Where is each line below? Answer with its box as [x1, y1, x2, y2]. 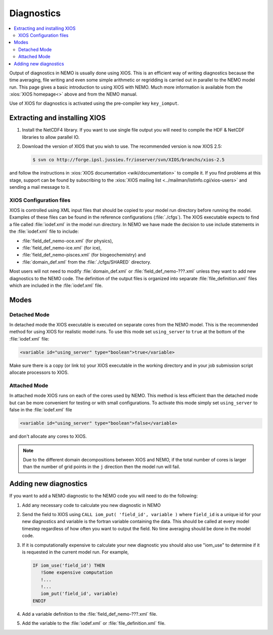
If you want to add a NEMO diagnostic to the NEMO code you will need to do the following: [9, 493, 198, 499]
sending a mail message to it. [9, 184, 70, 190]
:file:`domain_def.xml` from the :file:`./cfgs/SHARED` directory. [22, 259, 151, 265]
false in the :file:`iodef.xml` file [9, 407, 72, 413]
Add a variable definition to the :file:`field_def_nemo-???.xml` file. [22, 611, 158, 617]
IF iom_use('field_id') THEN [32, 562, 105, 568]
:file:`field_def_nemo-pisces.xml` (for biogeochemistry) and [22, 252, 146, 258]
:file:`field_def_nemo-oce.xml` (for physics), [22, 238, 113, 244]
